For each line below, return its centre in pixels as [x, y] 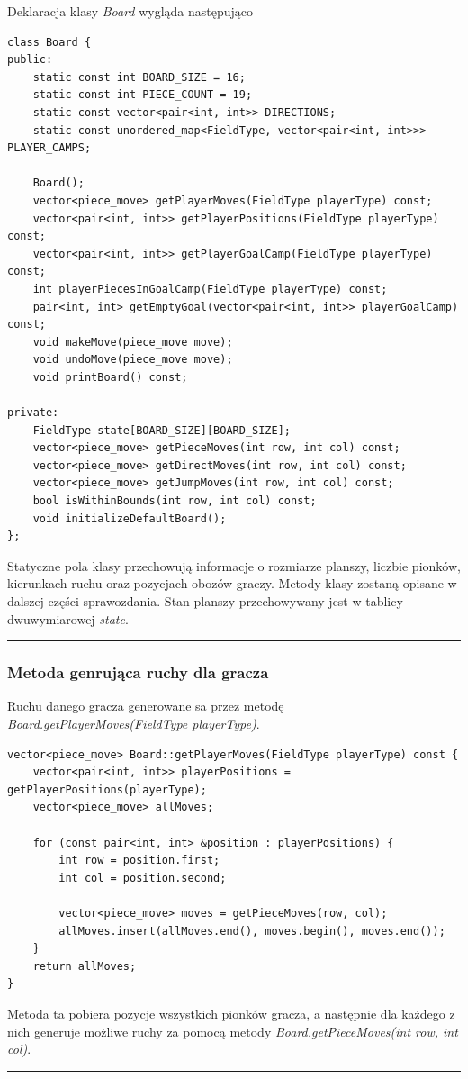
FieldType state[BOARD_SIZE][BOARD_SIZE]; [162, 430]
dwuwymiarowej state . [68, 618]
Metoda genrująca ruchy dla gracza [138, 672]
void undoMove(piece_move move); [133, 360]
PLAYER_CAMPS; [49, 148]
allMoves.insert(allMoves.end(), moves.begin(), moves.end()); [252, 931]
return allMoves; [85, 966]
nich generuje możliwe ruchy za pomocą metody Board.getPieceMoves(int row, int [233, 1031]
